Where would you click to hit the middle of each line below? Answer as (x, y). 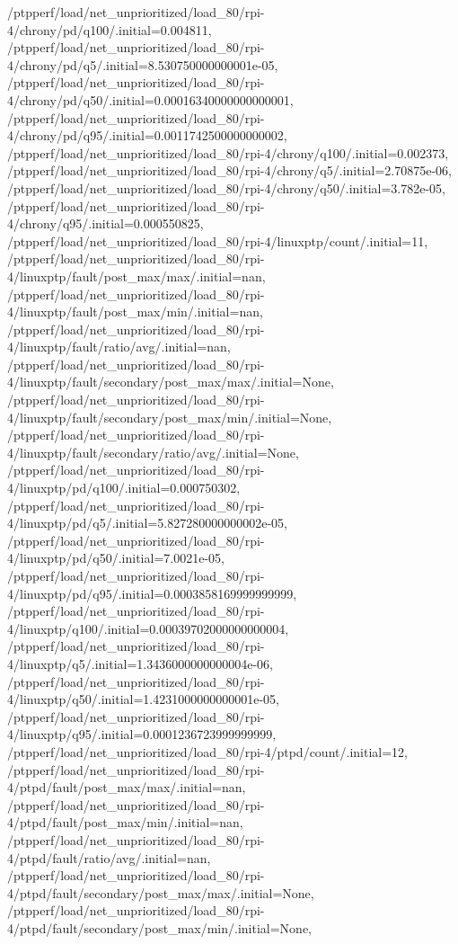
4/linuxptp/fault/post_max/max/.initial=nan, (137, 276)
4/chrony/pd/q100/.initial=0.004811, (110, 29)
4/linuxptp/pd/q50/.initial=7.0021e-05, (116, 558)
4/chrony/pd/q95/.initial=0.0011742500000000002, (147, 135)
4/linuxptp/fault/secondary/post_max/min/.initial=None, (170, 417)
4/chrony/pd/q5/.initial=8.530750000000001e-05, (143, 64)
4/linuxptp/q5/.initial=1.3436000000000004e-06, (141, 663)
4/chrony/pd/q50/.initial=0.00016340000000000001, (150, 99)
